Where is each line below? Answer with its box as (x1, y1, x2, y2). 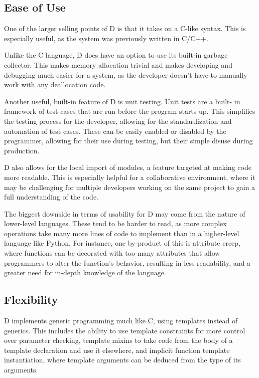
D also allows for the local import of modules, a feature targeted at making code (4, 162, 251, 172)
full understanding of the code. (4, 192, 98, 202)
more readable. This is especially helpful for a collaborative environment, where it (4, 171, 255, 182)
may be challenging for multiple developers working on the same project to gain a (4, 181, 255, 192)
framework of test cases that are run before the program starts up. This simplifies (4, 106, 255, 116)
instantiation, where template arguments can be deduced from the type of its (4, 354, 241, 365)
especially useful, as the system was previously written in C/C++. (4, 33, 208, 43)
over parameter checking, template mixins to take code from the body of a (4, 335, 233, 345)
